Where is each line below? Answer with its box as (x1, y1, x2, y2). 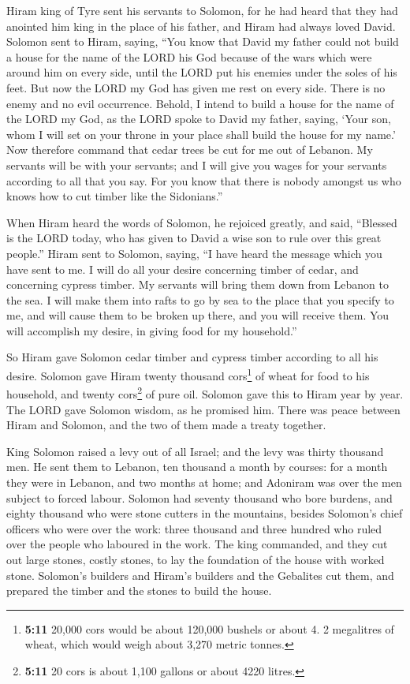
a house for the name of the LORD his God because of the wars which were (6, 48, 372, 65)
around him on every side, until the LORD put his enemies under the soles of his (6, 64, 397, 80)
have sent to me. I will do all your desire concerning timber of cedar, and (6, 260, 359, 277)
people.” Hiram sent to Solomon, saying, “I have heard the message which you (6, 245, 382, 261)
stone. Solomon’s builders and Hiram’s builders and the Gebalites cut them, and (6, 566, 394, 583)
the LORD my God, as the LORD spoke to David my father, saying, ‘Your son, (6, 110, 391, 127)
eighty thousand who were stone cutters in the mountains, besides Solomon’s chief (6, 505, 403, 521)
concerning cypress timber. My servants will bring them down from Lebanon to (6, 276, 389, 293)
